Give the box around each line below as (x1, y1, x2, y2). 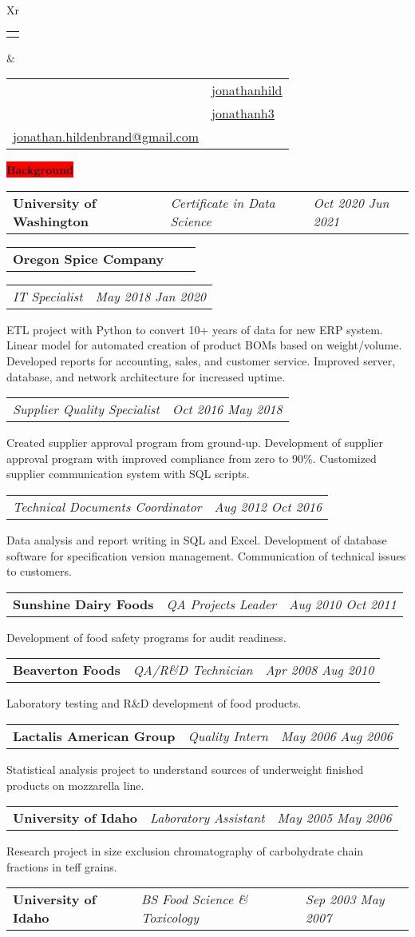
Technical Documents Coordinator (13, 496, 202, 516)
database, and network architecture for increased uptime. (6, 368, 286, 385)
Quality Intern (188, 726, 268, 745)
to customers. (6, 563, 72, 580)
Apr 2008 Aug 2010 (265, 660, 374, 680)
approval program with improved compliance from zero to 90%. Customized (6, 449, 377, 466)
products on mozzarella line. (6, 776, 144, 793)
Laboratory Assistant (150, 808, 265, 827)
